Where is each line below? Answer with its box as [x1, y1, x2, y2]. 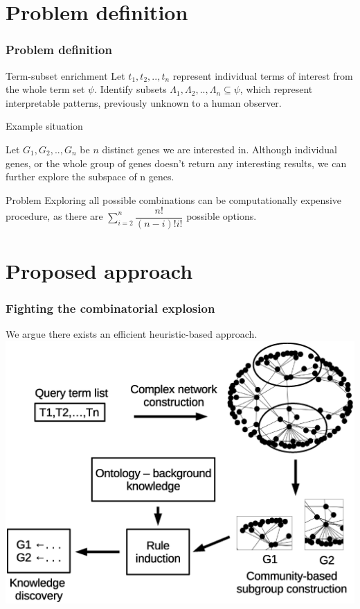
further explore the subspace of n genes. [6, 169, 174, 184]
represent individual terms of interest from [172, 68, 353, 83]
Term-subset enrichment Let [6, 68, 125, 83]
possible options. [186, 209, 257, 223]
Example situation [6, 119, 83, 133]
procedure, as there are [6, 209, 103, 223]
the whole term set [6, 82, 85, 96]
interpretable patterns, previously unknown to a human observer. [6, 95, 282, 110]
